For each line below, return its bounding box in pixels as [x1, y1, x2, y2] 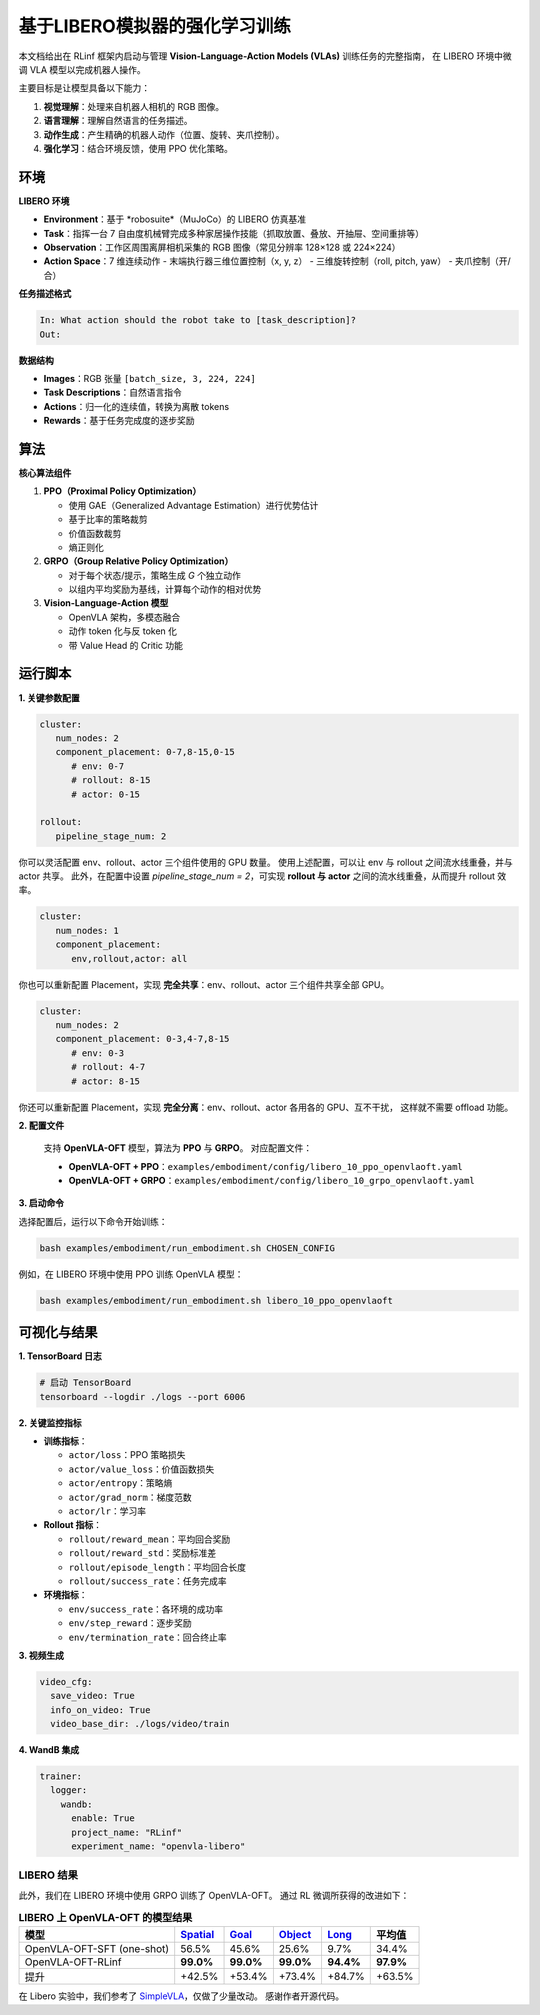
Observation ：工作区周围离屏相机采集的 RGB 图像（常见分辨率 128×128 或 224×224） [43, 241, 401, 253]
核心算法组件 [18, 466, 72, 479]
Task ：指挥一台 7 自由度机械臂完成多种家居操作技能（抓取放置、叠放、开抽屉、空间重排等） [43, 227, 425, 239]
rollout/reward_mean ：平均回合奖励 [68, 1533, 231, 1545]
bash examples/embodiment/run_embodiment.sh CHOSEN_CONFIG [39, 1242, 335, 1254]
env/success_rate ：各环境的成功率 [68, 1603, 224, 1615]
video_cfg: [39, 1676, 93, 1687]
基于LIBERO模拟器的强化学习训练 [18, 15, 292, 37]
